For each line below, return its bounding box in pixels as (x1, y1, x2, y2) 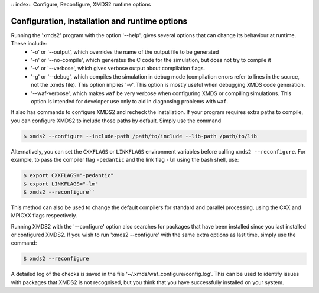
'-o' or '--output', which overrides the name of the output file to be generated (31, 48, 219, 56)
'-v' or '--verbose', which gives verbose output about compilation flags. (31, 65, 206, 72)
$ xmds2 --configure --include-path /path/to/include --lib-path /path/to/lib (23, 133, 257, 139)
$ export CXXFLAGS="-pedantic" (23, 172, 115, 179)
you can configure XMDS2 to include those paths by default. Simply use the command (11, 117, 222, 124)
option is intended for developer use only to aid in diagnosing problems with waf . (31, 98, 229, 105)
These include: (11, 40, 47, 47)
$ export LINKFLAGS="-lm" (23, 180, 99, 187)
